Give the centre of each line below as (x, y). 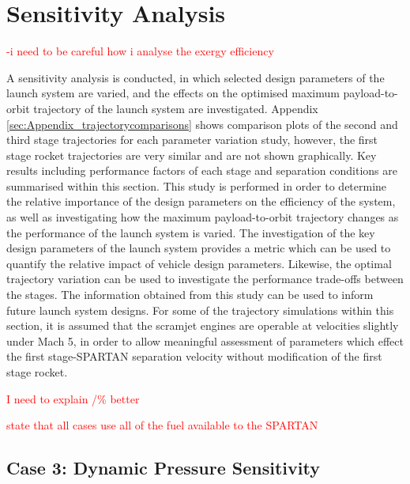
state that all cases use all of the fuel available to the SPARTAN (162, 425)
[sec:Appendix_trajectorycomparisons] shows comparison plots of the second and (202, 124)
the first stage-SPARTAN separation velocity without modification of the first (194, 356)
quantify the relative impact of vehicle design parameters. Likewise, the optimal (199, 263)
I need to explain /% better (73, 398)
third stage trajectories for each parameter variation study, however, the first (192, 140)
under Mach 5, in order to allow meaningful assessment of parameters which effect (205, 340)
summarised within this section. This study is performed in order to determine (197, 185)
